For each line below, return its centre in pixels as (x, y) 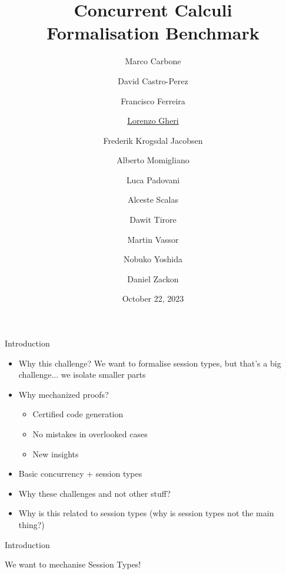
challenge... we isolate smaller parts (82, 375)
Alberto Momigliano (153, 160)
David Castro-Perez (153, 80)
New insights (56, 453)
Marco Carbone (153, 61)
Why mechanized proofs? (64, 394)
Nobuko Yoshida (153, 259)
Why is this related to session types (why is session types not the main (146, 513)
